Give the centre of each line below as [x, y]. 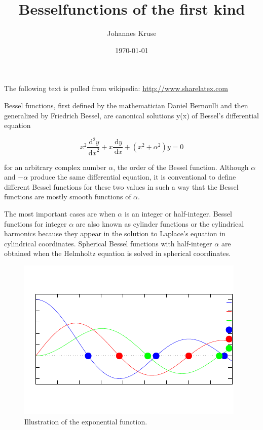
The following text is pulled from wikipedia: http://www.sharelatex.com [116, 88]
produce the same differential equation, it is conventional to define [133, 177]
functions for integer [35, 223]
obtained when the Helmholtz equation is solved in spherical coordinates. [118, 253]
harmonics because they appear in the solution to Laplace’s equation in [115, 233]
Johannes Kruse [132, 33]
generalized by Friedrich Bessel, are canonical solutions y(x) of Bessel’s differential [131, 115]
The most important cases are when [60, 213]
